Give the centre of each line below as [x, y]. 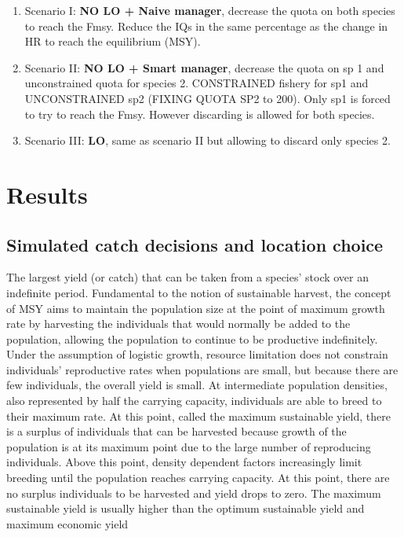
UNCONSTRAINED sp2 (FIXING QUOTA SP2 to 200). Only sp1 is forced [207, 98]
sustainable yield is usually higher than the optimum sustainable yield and [186, 508]
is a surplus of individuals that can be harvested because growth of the [177, 431]
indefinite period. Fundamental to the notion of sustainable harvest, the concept [199, 292]
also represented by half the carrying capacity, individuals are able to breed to [194, 401]
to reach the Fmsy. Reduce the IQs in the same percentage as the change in [206, 26]
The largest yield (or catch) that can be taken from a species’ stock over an [188, 277]
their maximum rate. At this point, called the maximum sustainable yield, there [198, 416]
